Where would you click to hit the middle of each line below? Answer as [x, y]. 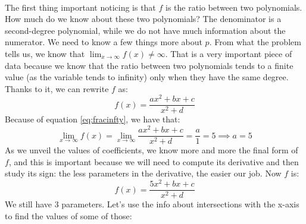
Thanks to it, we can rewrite [57, 88]
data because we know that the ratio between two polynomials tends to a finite [149, 65]
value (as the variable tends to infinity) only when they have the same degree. [147, 77]
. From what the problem [255, 42]
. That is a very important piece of [229, 53]
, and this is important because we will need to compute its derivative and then [154, 161]
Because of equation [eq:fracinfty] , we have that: [93, 119]
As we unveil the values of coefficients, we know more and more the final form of [152, 150]
